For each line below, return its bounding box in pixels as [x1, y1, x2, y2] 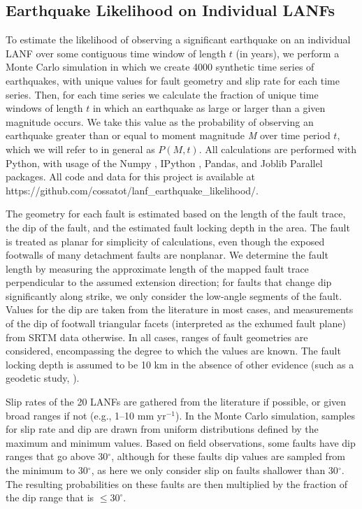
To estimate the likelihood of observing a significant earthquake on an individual [6, 32, 351, 47]
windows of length [6, 101, 83, 115]
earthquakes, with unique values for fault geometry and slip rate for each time [6, 73, 340, 87]
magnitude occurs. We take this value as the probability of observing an [6, 114, 314, 129]
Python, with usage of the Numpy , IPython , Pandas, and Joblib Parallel [6, 155, 323, 170]
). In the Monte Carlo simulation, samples [175, 408, 355, 422]
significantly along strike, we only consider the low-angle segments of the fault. [6, 288, 342, 303]
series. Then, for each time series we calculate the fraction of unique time [6, 87, 319, 101]
